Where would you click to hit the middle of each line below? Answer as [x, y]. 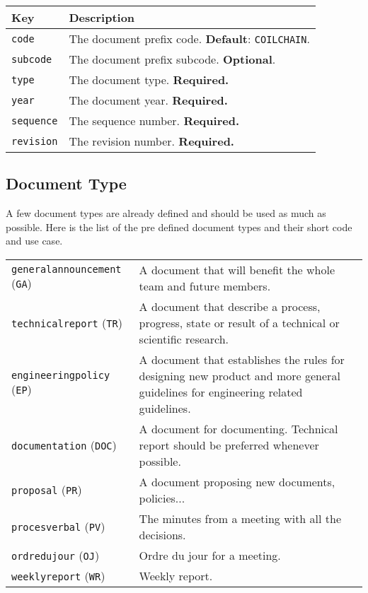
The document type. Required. [149, 80]
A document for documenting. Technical [238, 428]
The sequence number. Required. [154, 121]
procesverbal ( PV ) [58, 527]
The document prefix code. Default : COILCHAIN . [189, 39]
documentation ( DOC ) [64, 445]
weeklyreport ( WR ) [58, 575]
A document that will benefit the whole [237, 269]
